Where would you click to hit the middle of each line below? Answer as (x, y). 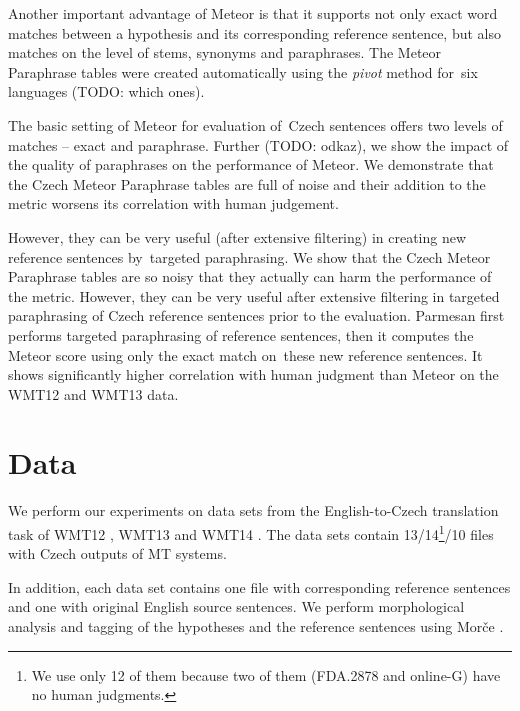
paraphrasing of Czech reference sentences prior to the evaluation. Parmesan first (256, 315)
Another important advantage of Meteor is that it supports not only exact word (253, 13)
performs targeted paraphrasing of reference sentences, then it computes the (241, 334)
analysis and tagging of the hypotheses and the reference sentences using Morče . (256, 626)
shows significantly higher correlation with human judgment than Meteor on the (253, 374)
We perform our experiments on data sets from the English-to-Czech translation (253, 510)
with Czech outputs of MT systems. (117, 553)
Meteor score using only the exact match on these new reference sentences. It (245, 354)
